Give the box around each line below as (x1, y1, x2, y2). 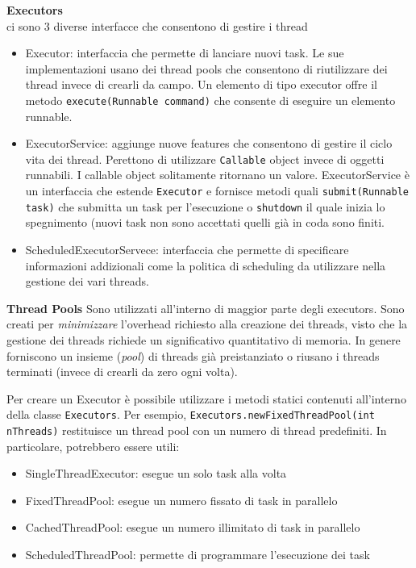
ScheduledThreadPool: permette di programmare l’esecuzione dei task (25, 546, 370, 562)
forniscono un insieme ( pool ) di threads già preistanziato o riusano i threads (6, 347, 380, 364)
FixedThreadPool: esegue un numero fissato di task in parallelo (25, 491, 338, 508)
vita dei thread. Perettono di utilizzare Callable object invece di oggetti (25, 150, 385, 167)
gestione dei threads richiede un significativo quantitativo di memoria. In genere (6, 331, 401, 348)
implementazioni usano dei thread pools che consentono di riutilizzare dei (25, 60, 388, 77)
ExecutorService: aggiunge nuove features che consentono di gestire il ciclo (25, 135, 393, 152)
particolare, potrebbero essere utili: (6, 437, 180, 454)
